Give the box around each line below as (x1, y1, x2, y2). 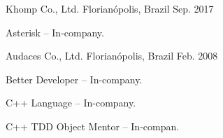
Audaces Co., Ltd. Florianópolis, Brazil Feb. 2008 (6, 48, 218, 63)
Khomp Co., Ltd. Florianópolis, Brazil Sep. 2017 (6, 1, 214, 15)
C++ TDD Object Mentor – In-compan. (6, 118, 180, 133)
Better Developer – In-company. (6, 71, 143, 86)
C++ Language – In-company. (6, 95, 136, 110)
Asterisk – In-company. (6, 25, 104, 39)
